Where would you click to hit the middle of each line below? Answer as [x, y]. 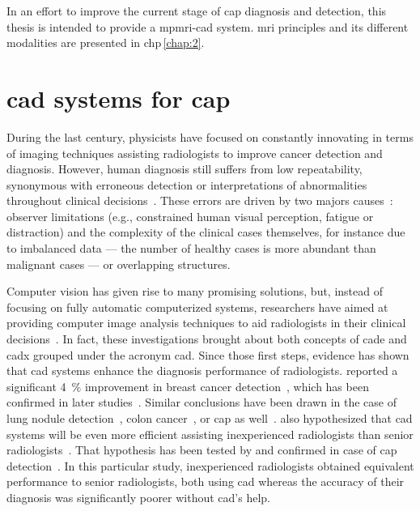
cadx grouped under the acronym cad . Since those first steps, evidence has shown [208, 354]
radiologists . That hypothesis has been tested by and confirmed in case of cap [202, 450]
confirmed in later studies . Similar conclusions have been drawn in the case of [202, 402]
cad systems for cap [119, 98]
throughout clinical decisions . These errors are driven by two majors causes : [200, 200]
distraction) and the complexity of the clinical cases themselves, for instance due [206, 232]
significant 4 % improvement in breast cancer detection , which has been [188, 386]
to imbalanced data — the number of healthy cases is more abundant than [191, 248]
